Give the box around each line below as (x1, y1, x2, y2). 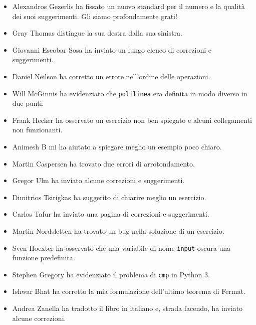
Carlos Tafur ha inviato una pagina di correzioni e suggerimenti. (12, 209, 209, 219)
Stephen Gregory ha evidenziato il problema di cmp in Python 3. (12, 269, 210, 279)
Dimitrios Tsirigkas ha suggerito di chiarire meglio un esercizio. (12, 192, 206, 202)
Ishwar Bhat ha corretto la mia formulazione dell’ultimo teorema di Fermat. (12, 286, 245, 296)
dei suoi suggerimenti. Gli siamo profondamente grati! (12, 11, 177, 21)
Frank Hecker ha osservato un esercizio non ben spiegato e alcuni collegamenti (12, 114, 252, 125)
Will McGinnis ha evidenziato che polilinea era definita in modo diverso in (12, 88, 247, 98)
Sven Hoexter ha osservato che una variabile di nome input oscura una (12, 242, 230, 253)
